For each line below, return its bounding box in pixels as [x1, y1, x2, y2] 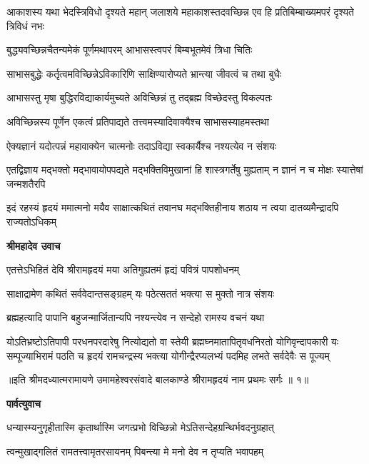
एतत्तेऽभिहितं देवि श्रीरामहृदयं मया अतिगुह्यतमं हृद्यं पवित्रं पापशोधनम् [6, 262, 240, 277]
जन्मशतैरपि [6, 176, 46, 191]
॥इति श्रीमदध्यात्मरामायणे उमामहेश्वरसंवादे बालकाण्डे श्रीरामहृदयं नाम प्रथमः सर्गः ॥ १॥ [6, 372, 309, 387]
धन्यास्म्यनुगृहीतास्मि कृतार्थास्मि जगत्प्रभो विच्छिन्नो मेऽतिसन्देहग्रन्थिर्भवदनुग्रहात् [6, 420, 274, 435]
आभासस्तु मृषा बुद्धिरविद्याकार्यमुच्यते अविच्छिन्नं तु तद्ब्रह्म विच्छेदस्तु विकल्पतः [6, 90, 273, 105]
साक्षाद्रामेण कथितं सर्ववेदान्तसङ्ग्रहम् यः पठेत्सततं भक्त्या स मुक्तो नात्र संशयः [6, 286, 275, 301]
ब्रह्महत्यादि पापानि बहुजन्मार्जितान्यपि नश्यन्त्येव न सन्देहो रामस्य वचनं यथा [6, 310, 265, 325]
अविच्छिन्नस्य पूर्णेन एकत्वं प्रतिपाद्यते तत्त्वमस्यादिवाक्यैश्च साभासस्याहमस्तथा [6, 114, 269, 128]
